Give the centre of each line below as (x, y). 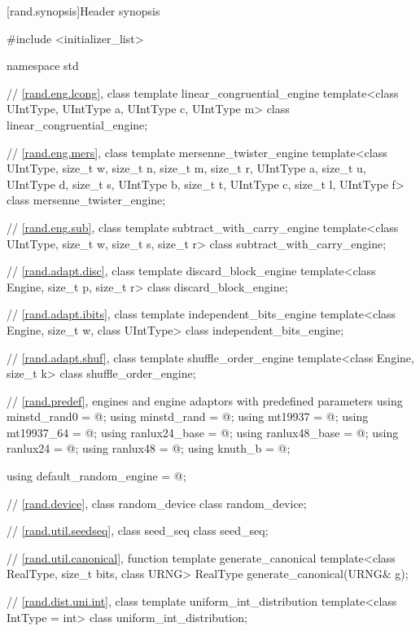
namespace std (43, 66)
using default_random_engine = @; (96, 476)
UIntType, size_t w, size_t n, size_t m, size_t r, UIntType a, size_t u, (186, 168)
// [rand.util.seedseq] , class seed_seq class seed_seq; (138, 530)
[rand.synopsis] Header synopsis (83, 11)
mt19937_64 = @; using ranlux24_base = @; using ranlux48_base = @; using (203, 432)
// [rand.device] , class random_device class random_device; (157, 503)
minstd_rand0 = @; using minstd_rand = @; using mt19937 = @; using (188, 416)
